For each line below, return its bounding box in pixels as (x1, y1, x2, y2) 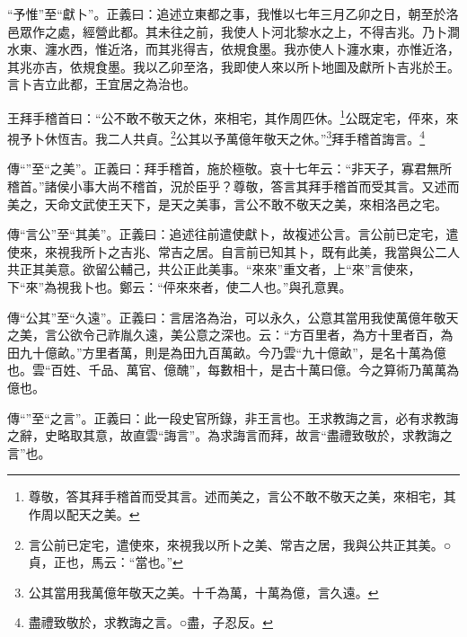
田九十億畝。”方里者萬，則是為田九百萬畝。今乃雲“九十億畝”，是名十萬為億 (7, 342, 446, 361)
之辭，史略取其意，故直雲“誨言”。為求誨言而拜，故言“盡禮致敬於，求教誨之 (7, 426, 453, 445)
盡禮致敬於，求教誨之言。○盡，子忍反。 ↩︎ (28, 613, 273, 632)
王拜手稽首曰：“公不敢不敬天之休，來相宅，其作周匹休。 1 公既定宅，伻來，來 (7, 105, 459, 127)
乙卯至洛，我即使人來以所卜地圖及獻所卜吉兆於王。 (157, 57, 460, 75)
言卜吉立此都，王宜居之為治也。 (7, 75, 196, 93)
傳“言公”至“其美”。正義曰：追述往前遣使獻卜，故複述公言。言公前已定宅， (7, 225, 446, 243)
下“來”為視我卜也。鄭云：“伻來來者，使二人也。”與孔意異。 (7, 278, 352, 296)
